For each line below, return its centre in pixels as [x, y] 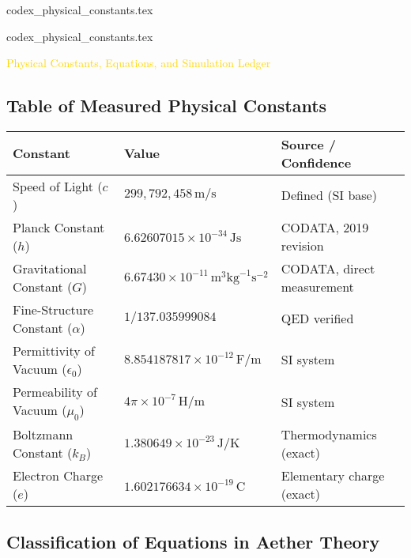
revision [302, 245]
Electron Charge [58, 476]
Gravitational [50, 268]
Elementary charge [333, 476]
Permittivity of [54, 350]
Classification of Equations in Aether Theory [193, 541]
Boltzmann [43, 435]
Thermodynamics [329, 435]
